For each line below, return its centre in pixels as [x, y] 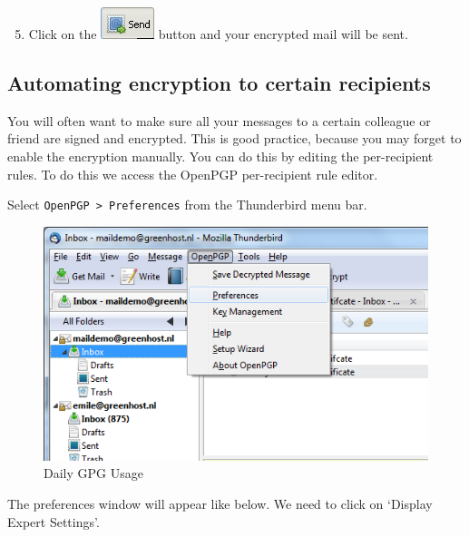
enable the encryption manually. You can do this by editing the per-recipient [220, 156]
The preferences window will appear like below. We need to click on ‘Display [220, 504]
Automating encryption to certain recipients [219, 82]
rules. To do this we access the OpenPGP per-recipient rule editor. [193, 174]
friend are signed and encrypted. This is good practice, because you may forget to [234, 138]
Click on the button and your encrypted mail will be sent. [218, 34]
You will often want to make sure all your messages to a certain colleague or [219, 120]
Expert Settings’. [54, 521]
